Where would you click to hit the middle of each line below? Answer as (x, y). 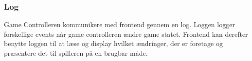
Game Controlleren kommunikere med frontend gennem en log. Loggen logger (119, 24)
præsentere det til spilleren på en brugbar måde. (76, 53)
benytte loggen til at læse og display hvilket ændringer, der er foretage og (113, 43)
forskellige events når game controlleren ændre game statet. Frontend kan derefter (126, 34)
